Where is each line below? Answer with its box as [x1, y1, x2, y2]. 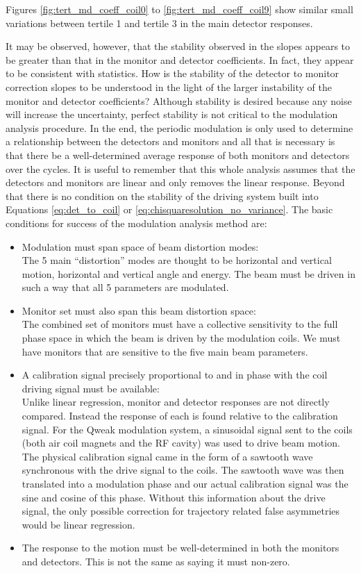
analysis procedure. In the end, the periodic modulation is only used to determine [6, 120, 353, 135]
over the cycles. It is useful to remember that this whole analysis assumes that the [6, 161, 355, 176]
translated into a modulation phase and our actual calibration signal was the [22, 476, 349, 490]
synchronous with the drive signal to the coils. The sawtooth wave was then [22, 463, 344, 477]
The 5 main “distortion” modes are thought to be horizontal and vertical [22, 253, 332, 267]
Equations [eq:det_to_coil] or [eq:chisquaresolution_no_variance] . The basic [6, 202, 333, 217]
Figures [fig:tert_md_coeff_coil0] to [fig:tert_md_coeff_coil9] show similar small [6, 2, 353, 16]
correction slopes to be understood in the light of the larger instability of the [6, 79, 332, 94]
